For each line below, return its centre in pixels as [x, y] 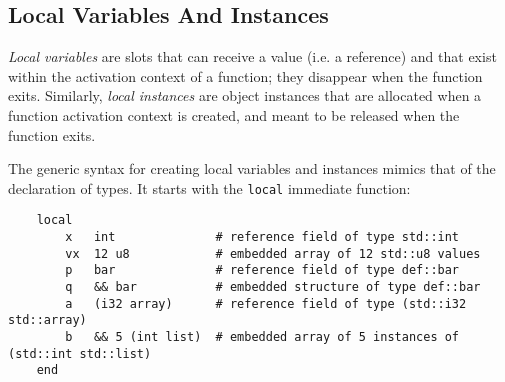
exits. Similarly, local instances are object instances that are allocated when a [245, 95]
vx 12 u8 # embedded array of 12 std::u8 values [273, 253]
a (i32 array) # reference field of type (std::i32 [266, 303]
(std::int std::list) [80, 353]
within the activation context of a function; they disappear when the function [245, 75]
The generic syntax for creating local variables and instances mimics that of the [252, 168]
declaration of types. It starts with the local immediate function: [209, 187]
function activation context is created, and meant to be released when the [234, 114]
